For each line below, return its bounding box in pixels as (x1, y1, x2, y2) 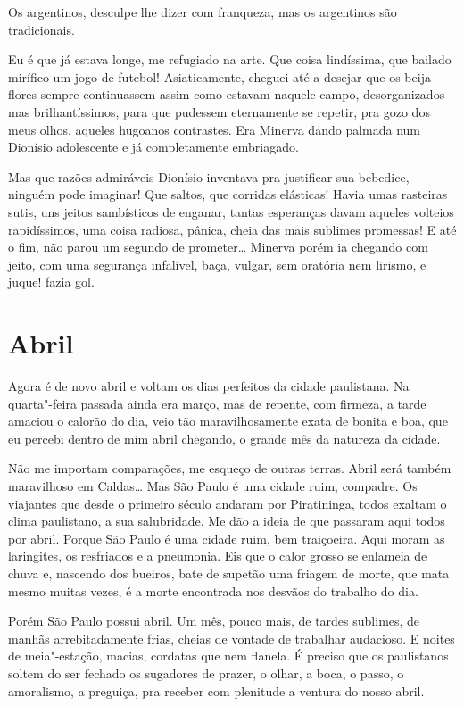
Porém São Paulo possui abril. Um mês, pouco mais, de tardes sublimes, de (8, 611, 420, 630)
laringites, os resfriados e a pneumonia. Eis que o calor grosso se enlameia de (8, 546, 427, 565)
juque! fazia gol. (8, 272, 95, 291)
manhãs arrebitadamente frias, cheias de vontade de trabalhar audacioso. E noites (8, 628, 455, 647)
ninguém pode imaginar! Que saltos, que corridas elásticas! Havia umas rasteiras (8, 185, 448, 203)
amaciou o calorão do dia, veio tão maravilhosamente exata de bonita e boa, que (8, 411, 448, 430)
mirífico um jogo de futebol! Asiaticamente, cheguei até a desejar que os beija (8, 67, 431, 86)
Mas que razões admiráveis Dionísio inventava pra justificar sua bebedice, (8, 167, 410, 186)
